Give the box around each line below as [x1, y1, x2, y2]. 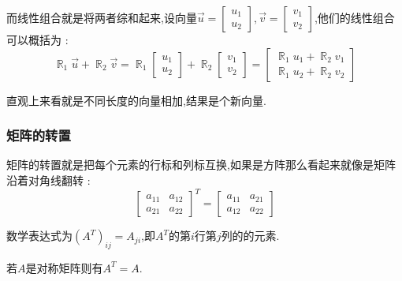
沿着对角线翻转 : [6, 172, 91, 188]
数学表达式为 [6, 227, 73, 244]
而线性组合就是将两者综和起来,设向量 [6, 9, 197, 25]
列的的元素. [221, 227, 280, 244]
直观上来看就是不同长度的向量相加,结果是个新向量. [6, 92, 266, 108]
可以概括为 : [6, 32, 69, 47]
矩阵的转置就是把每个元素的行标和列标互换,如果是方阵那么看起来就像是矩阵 [6, 156, 396, 173]
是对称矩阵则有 [25, 259, 103, 275]
